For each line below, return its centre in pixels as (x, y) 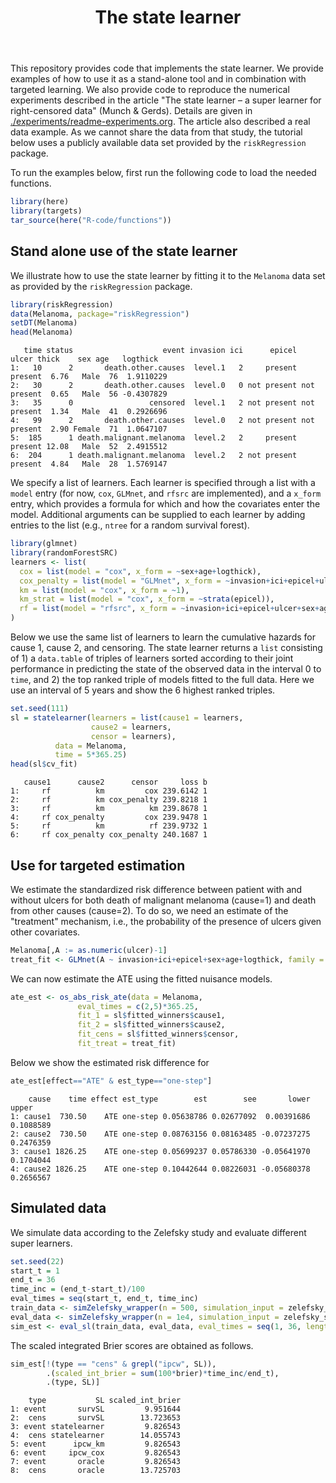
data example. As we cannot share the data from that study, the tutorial (156, 132)
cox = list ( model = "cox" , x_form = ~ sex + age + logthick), (140, 571)
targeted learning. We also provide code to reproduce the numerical (150, 90)
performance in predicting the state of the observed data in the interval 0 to (166, 669)
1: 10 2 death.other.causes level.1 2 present (154, 368)
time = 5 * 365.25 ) (91, 755)
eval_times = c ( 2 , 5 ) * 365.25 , (138, 1006)
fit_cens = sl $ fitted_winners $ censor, (158, 1034)
